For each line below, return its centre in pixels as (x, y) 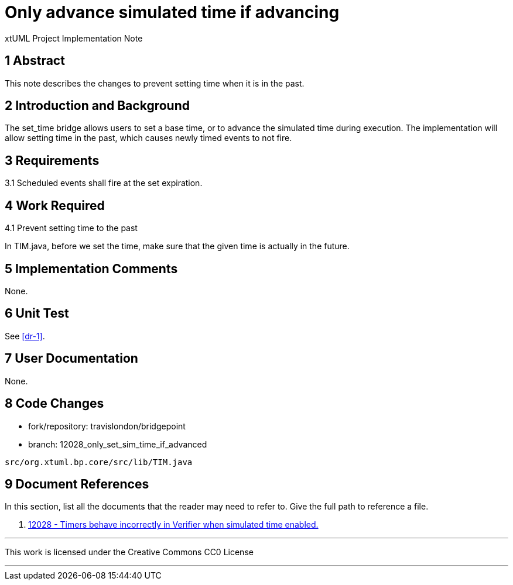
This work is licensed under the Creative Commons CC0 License (129, 552)
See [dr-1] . (25, 336)
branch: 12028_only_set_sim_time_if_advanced (118, 444)
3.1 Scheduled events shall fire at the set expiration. (104, 183)
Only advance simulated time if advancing (172, 12)
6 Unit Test (37, 314)
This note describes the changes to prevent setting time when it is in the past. (155, 83)
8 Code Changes (54, 404)
